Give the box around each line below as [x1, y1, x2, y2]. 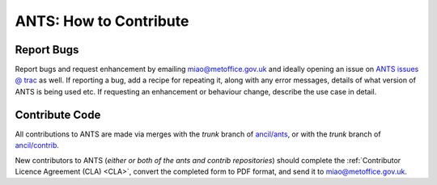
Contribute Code [15, 107, 101, 121]
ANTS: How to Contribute [15, 12, 189, 30]
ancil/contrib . [15, 141, 60, 150]
